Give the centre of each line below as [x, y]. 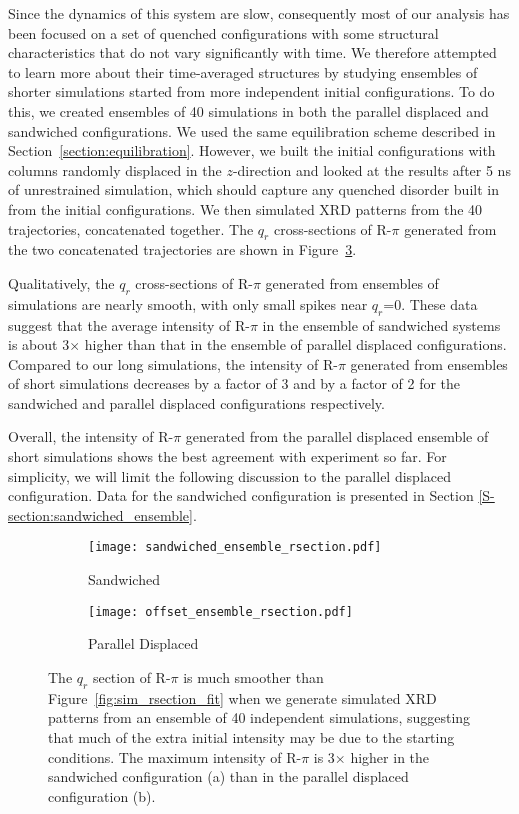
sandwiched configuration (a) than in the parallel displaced [228, 776]
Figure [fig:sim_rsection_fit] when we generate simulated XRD [242, 697]
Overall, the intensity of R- [91, 436]
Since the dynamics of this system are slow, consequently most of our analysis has [259, 13]
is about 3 [39, 344]
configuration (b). [102, 795]
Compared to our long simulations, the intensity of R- [173, 363]
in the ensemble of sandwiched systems [381, 324]
